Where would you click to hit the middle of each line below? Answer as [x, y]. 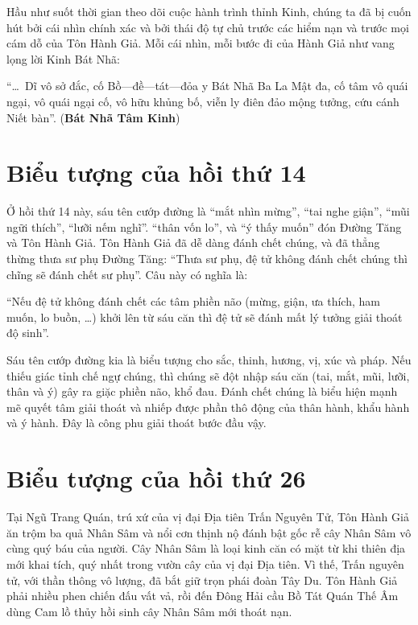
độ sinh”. [28, 333]
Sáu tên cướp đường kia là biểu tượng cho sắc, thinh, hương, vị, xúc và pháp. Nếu [209, 360]
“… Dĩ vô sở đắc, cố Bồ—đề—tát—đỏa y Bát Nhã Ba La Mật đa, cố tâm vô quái [207, 86]
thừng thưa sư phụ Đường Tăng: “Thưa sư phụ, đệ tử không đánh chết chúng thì [207, 259]
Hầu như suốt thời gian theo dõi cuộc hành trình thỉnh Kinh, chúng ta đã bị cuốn [209, 11]
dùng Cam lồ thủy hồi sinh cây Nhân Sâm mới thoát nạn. [149, 611]
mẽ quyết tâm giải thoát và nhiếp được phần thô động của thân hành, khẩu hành [208, 407]
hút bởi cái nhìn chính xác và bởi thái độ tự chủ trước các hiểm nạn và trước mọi [208, 27]
